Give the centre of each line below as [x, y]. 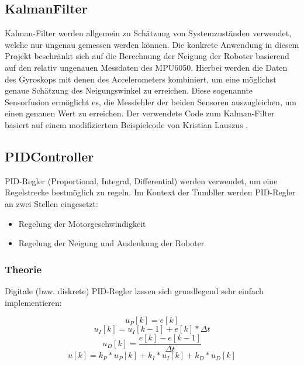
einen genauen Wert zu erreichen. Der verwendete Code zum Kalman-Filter [140, 113]
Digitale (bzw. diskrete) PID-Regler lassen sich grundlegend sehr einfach [134, 290]
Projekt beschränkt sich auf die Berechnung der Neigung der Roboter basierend [147, 56]
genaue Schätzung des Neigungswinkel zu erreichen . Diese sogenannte [129, 90]
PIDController [49, 156]
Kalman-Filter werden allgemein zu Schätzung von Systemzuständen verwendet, [148, 33]
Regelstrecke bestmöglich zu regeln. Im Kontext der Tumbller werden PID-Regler [150, 192]
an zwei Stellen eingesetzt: [51, 203]
